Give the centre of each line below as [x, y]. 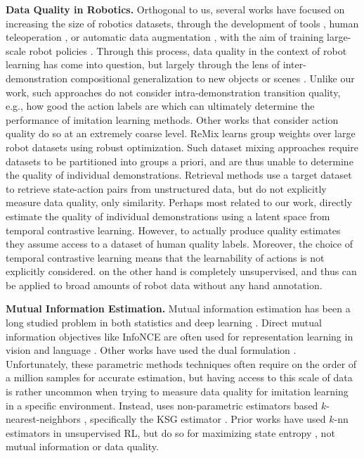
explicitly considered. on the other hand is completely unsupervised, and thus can [181, 271]
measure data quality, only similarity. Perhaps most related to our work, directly [179, 202]
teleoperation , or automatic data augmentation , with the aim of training [165, 37]
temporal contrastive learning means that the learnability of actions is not [165, 257]
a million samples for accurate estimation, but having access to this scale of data [179, 377]
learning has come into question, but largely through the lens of [143, 64]
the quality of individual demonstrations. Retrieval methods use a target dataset [179, 175]
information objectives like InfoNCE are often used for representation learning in [180, 336]
